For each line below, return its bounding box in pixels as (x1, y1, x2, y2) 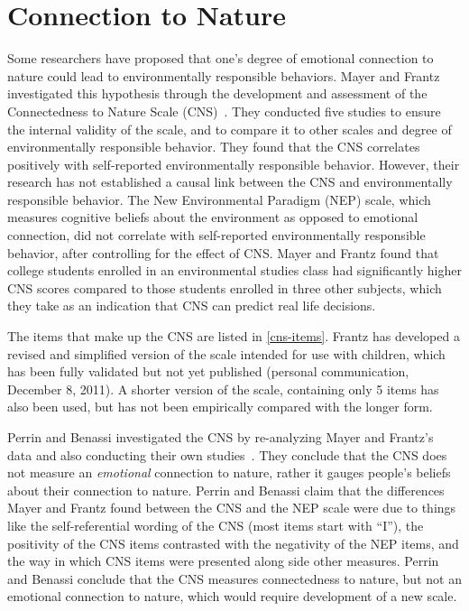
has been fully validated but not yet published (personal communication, (7, 362, 409, 381)
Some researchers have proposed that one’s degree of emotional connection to (7, 49, 434, 68)
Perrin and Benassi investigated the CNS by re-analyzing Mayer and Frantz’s (7, 428, 434, 446)
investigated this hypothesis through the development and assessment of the (7, 84, 428, 103)
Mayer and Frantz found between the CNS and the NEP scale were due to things (7, 498, 456, 517)
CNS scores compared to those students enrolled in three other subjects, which (7, 278, 442, 297)
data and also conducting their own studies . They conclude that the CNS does (7, 445, 447, 464)
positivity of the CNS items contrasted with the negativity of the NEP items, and (7, 533, 459, 552)
